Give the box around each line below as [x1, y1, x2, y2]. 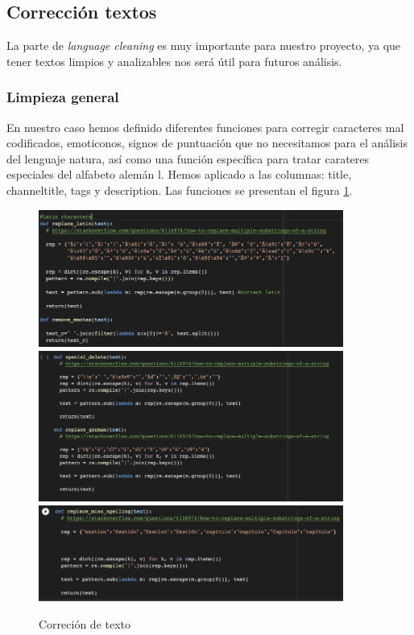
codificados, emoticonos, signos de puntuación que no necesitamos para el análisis [6, 134, 408, 151]
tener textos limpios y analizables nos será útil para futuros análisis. [6, 52, 342, 69]
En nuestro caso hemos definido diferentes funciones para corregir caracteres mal [6, 118, 404, 135]
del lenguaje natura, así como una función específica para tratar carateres [6, 150, 370, 167]
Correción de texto [39, 615, 131, 632]
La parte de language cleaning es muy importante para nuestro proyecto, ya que [6, 37, 401, 54]
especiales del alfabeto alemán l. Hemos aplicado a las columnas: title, [6, 166, 352, 183]
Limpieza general [6, 87, 119, 107]
